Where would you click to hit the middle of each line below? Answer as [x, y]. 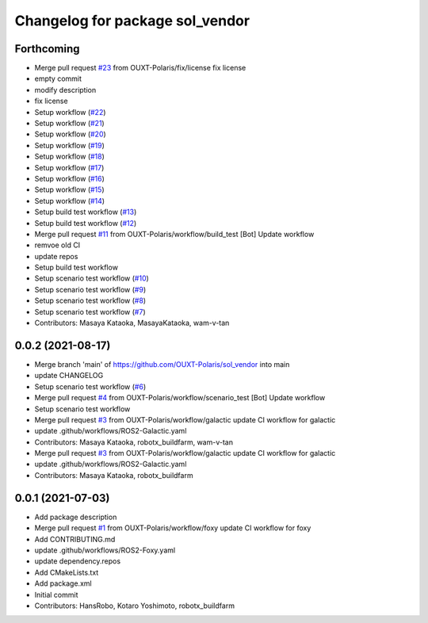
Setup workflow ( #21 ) [69, 124]
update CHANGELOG [69, 376]
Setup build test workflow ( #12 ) [86, 223]
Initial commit [56, 594]
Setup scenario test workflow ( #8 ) [90, 300]
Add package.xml [63, 583]
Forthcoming [47, 49]
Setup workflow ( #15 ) [69, 189]
